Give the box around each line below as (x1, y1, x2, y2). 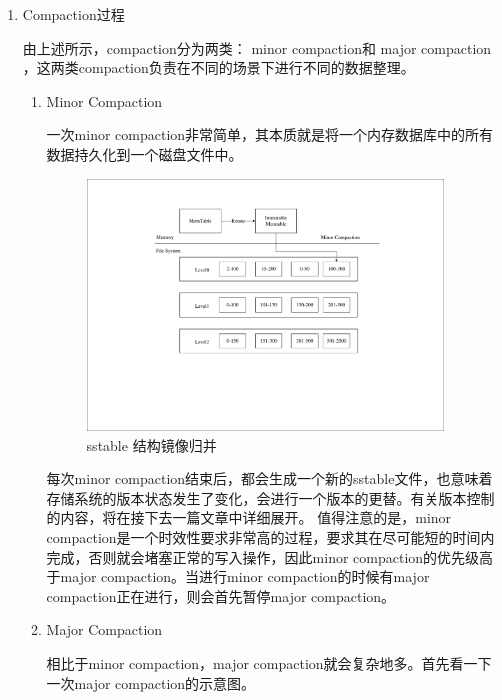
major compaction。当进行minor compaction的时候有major (60, 566, 430, 587)
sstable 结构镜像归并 (86, 434, 217, 455)
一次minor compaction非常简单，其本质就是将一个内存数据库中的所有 (46, 124, 494, 145)
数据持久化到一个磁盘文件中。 (46, 143, 243, 164)
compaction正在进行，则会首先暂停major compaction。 (46, 585, 396, 606)
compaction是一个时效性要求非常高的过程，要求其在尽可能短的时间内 (46, 527, 495, 547)
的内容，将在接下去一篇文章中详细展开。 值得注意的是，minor (46, 507, 452, 528)
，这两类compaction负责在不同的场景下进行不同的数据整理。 (22, 57, 415, 78)
